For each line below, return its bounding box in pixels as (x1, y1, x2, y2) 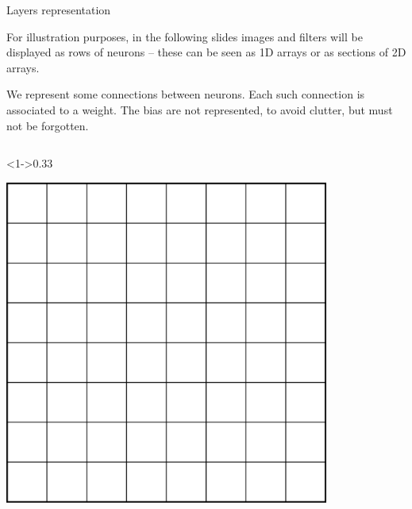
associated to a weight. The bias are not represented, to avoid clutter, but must (6, 101, 393, 118)
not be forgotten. (6, 117, 89, 133)
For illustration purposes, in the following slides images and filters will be (6, 28, 363, 44)
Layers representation (6, 2, 111, 17)
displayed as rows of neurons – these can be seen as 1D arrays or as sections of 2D (6, 44, 406, 60)
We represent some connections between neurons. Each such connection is (6, 86, 365, 102)
